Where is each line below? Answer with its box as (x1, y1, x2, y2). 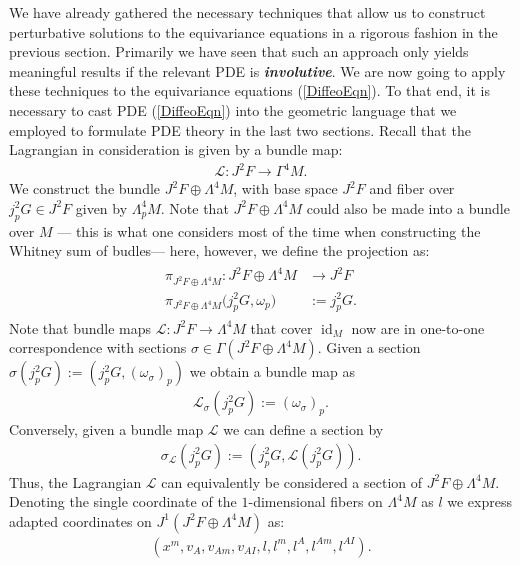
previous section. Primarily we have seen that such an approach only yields (9, 41, 469, 62)
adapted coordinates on (9, 510, 152, 531)
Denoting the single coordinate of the (9, 491, 237, 512)
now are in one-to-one (351, 317, 485, 338)
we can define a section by (223, 419, 384, 440)
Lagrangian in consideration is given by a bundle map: (9, 139, 343, 160)
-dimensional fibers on (248, 491, 383, 512)
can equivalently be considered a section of (161, 471, 423, 492)
